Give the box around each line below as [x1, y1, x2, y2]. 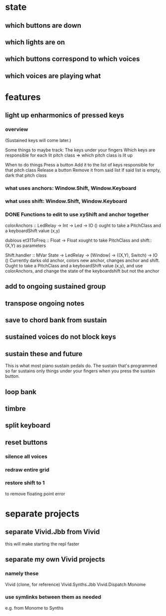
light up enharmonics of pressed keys [5, 111, 124, 120]
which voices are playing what [5, 71, 101, 80]
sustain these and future [5, 350, 83, 358]
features [5, 91, 41, 103]
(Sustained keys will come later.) [5, 137, 71, 143]
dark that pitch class [5, 172, 47, 178]
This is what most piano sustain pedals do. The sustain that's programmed [5, 363, 158, 369]
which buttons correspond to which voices [5, 55, 140, 63]
